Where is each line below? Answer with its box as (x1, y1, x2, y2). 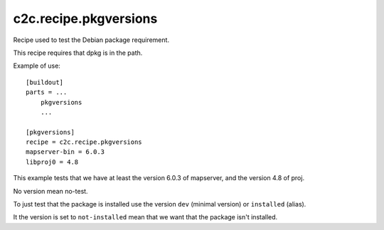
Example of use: (13, 61, 60, 70)
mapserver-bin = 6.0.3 (26, 148, 105, 156)
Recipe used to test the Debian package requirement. (13, 36, 170, 44)
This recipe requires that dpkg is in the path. (13, 48, 143, 57)
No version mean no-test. (13, 187, 88, 195)
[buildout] (26, 78, 64, 86)
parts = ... (26, 88, 68, 96)
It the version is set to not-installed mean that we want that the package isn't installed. (13, 213, 278, 221)
